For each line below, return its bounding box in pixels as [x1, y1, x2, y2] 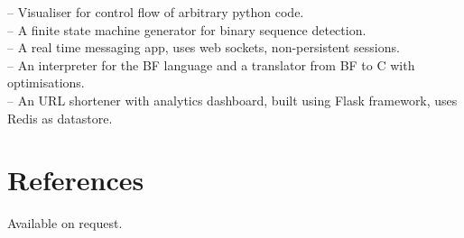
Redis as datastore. [7, 108, 113, 127]
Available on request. [7, 214, 123, 233]
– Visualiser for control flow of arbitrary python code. [7, 3, 304, 21]
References [7, 161, 144, 198]
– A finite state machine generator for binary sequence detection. [7, 20, 367, 39]
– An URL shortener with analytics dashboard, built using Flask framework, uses [7, 90, 458, 109]
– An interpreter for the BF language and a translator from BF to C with [7, 55, 415, 74]
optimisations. [7, 73, 85, 92]
